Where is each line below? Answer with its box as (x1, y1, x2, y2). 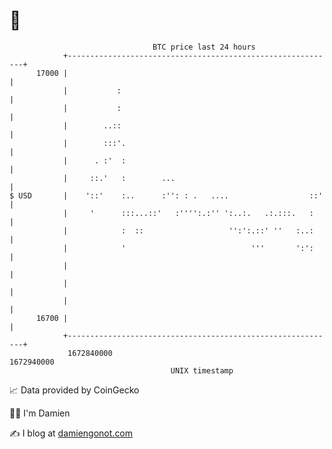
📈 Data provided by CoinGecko (9, 384, 140, 396)
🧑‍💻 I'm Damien (9, 407, 71, 419)
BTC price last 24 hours (152, 42, 256, 52)
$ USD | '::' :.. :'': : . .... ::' (9, 190, 324, 201)
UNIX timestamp (170, 365, 234, 376)
